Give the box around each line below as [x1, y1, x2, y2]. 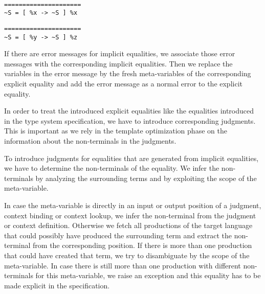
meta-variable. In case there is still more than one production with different [4, 260, 241, 270]
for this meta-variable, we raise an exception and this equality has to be [35, 270, 261, 281]
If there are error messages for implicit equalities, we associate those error [4, 48, 235, 59]
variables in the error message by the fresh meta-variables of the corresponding [4, 68, 251, 79]
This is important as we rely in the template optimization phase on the [4, 125, 227, 136]
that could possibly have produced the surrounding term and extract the [4, 230, 232, 240]
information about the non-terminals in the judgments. [4, 135, 176, 146]
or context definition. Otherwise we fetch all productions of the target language [4, 220, 253, 231]
